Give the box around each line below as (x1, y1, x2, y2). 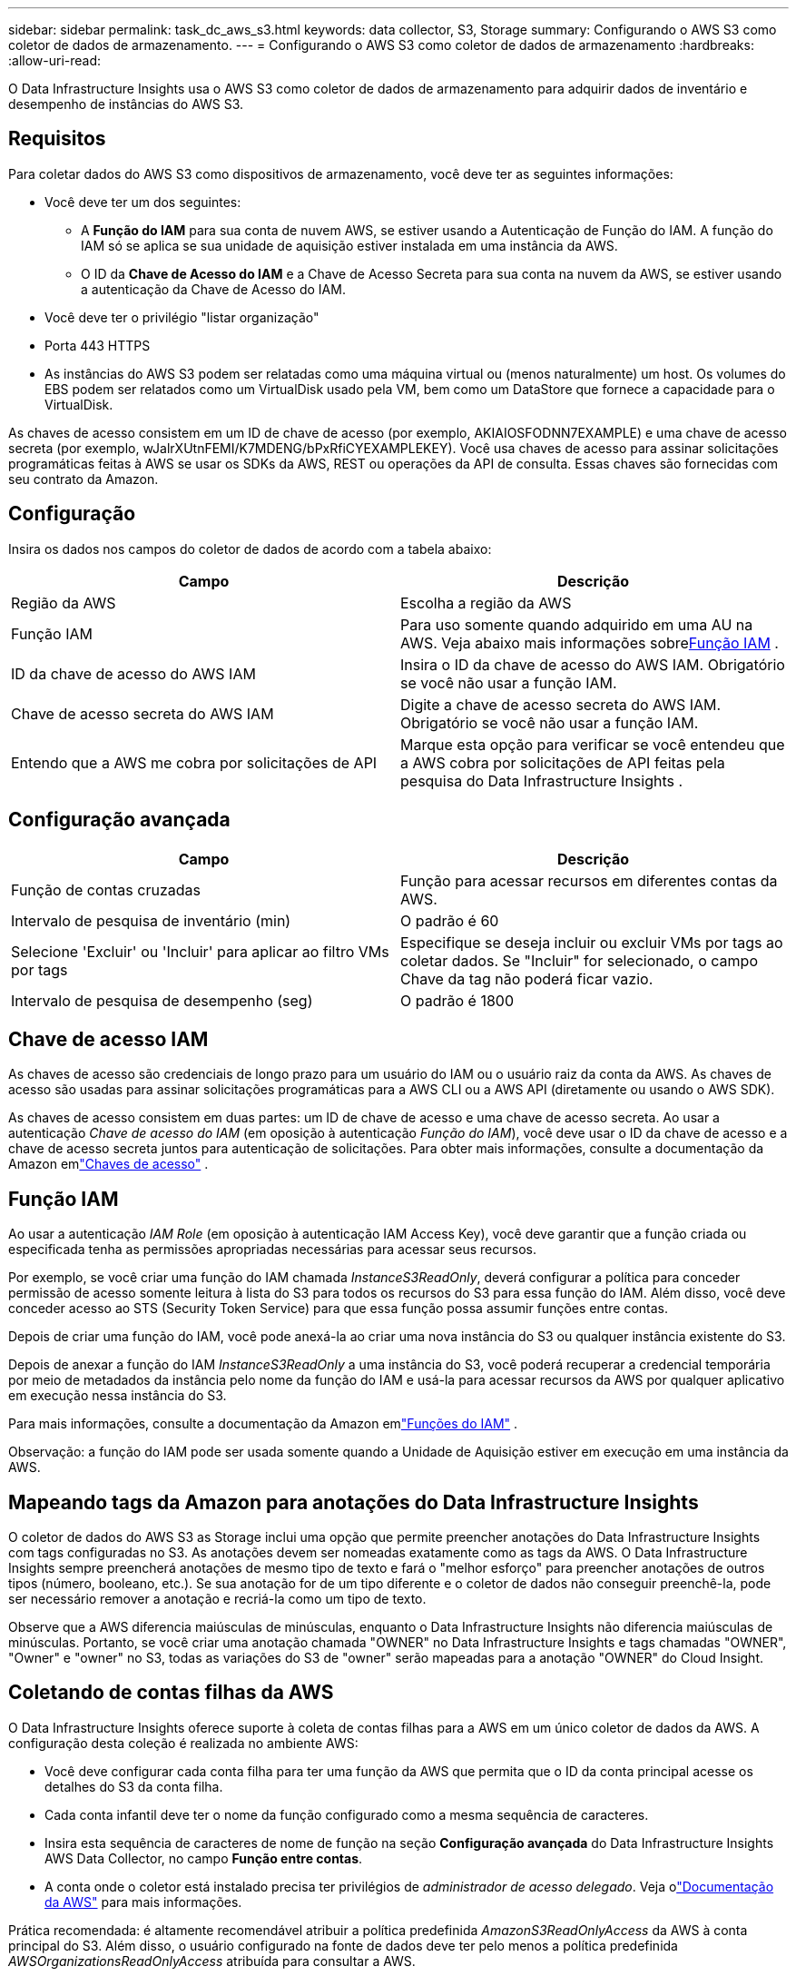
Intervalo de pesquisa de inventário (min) (11, 911, 291, 930)
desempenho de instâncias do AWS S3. (8, 96, 244, 112)
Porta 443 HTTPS (44, 337, 151, 353)
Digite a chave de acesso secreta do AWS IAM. (400, 695, 722, 714)
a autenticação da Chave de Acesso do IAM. (81, 281, 346, 297)
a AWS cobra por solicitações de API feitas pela (400, 753, 725, 772)
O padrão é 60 (400, 911, 499, 930)
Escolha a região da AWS (400, 593, 572, 612)
